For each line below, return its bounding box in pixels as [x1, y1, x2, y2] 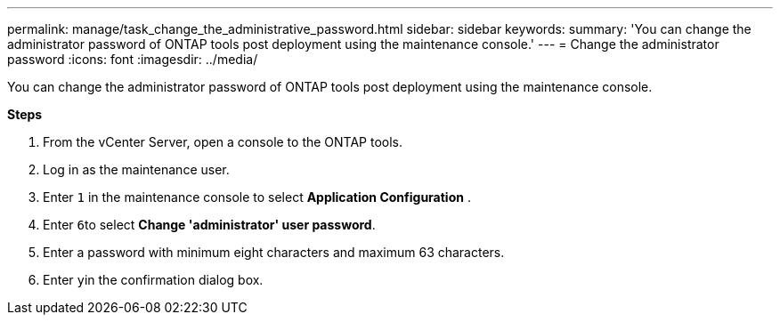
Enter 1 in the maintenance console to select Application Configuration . [43, 189, 471, 205]
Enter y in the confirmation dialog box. [43, 272, 264, 287]
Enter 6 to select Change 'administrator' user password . [43, 217, 376, 232]
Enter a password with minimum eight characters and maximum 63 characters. [43, 245, 505, 260]
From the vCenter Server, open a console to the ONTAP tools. [43, 134, 403, 149]
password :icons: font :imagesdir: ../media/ [7, 52, 258, 67]
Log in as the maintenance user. [43, 162, 230, 177]
